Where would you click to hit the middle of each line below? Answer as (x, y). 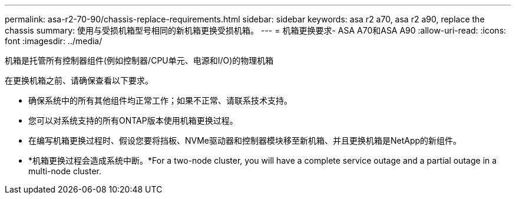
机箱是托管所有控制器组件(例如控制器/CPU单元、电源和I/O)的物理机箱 (139, 60)
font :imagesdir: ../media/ (54, 41)
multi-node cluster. (65, 171)
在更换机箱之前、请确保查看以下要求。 (79, 80)
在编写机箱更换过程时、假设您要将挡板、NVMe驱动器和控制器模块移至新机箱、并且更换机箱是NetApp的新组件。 (245, 140)
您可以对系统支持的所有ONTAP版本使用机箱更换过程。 (133, 120)
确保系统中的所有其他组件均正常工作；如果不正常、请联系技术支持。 (160, 100)
